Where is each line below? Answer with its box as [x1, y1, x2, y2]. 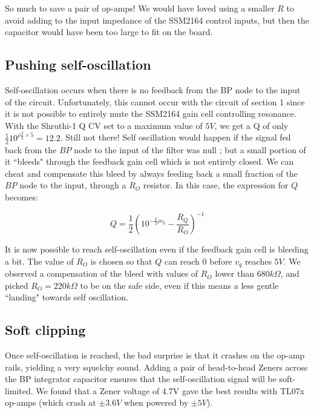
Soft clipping [5, 320, 86, 339]
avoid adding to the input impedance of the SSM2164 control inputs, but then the [5, 13, 310, 26]
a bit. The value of [5, 254, 74, 267]
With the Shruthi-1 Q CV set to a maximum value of [5, 119, 203, 131]
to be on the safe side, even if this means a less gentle [80, 279, 279, 291]
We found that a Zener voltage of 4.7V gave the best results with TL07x [36, 384, 305, 397]
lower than [215, 267, 254, 280]
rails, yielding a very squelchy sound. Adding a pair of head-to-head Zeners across [5, 360, 308, 373]
